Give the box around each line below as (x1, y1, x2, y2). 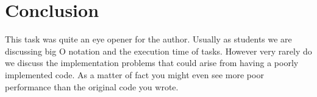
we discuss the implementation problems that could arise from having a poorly (5, 56, 299, 69)
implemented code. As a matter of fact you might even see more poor (5, 68, 264, 81)
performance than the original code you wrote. (5, 80, 179, 93)
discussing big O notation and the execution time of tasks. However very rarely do (5, 44, 312, 57)
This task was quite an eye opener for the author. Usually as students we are (5, 33, 292, 45)
